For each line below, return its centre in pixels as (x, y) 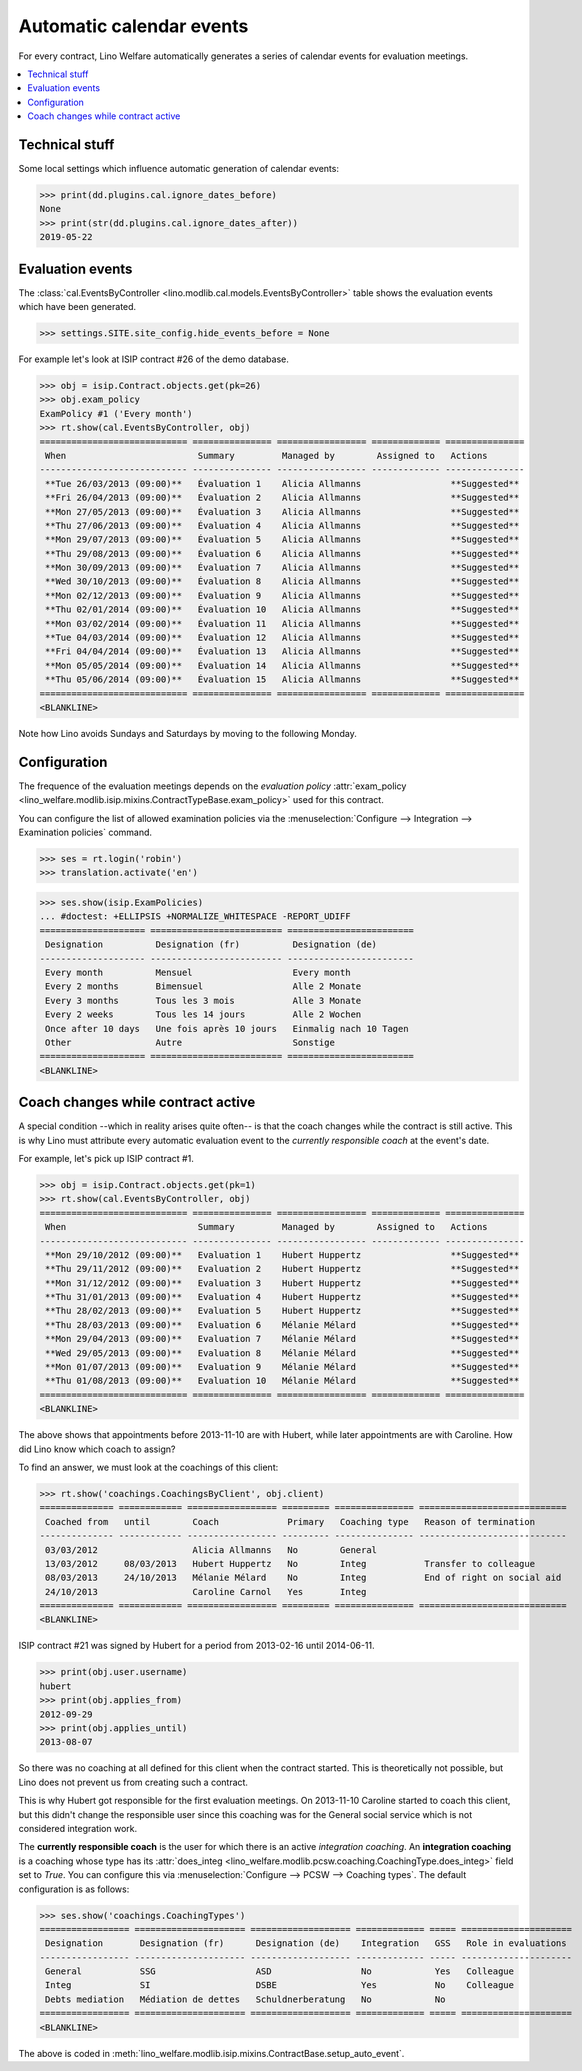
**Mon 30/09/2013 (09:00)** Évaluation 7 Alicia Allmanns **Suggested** (282, 568)
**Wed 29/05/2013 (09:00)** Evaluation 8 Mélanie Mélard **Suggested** (282, 1353)
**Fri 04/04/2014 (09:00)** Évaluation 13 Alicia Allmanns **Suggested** (282, 651)
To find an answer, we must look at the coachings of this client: (148, 1467)
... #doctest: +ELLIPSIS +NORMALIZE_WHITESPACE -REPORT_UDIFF (195, 916)
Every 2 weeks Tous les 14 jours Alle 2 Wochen (203, 1014)
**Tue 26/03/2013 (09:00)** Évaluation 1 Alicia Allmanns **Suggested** (282, 483)
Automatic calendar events (133, 26)
